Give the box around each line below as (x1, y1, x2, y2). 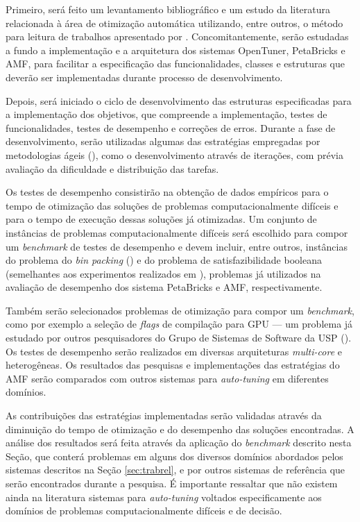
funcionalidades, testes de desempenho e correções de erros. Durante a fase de (6, 120, 336, 135)
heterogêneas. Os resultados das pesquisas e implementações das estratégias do (6, 357, 340, 372)
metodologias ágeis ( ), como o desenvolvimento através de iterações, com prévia (6, 147, 343, 162)
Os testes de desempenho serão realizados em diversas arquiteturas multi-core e (6, 344, 342, 358)
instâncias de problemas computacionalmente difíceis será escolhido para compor (6, 225, 348, 239)
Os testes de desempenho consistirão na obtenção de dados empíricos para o (6, 185, 329, 199)
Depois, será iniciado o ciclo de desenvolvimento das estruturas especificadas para (6, 93, 352, 108)
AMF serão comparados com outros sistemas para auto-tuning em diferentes (6, 371, 329, 385)
